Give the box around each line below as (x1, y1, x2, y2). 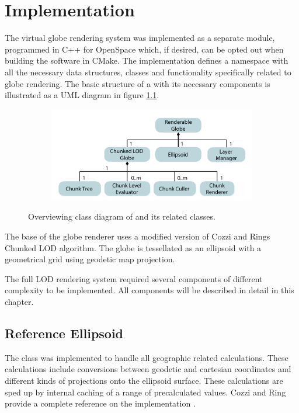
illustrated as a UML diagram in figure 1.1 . (5, 89, 159, 101)
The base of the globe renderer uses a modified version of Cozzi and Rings (5, 230, 270, 242)
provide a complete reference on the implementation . (5, 397, 196, 409)
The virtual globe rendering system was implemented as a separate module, (5, 32, 275, 44)
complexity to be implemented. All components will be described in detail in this (5, 284, 294, 296)
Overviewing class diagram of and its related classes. (28, 210, 215, 223)
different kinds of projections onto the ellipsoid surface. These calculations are (5, 374, 283, 387)
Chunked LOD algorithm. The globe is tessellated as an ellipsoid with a (5, 241, 262, 254)
